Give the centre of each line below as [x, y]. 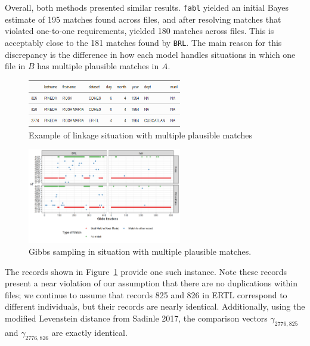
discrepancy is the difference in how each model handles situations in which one [150, 54]
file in [15, 66]
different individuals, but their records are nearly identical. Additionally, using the [155, 306]
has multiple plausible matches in [98, 66]
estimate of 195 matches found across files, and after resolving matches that [143, 19]
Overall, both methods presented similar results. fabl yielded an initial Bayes [147, 7]
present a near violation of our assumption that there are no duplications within [151, 283]
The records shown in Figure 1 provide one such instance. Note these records [146, 271]
